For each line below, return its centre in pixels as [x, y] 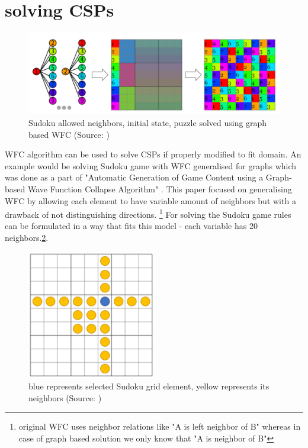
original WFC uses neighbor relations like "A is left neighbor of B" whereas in [160, 426]
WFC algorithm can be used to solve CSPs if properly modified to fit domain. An [153, 154]
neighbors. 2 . [27, 238]
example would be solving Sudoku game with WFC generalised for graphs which [151, 165]
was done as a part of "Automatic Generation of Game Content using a [134, 177]
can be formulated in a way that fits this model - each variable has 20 [131, 226]
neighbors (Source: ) [65, 397]
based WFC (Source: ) [69, 134]
